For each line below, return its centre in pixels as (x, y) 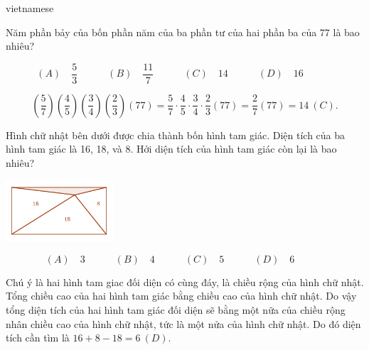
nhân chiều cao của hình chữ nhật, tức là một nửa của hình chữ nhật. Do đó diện (183, 323)
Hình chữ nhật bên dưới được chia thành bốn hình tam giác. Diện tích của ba (176, 135)
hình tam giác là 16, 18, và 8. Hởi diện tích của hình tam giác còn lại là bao (171, 149)
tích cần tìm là (38, 338)
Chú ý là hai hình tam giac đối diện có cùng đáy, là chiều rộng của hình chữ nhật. (185, 281)
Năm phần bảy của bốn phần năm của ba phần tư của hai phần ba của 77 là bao (183, 32)
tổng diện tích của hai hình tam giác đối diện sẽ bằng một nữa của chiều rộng (176, 310)
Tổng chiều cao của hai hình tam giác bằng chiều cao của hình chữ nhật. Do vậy (181, 296)
